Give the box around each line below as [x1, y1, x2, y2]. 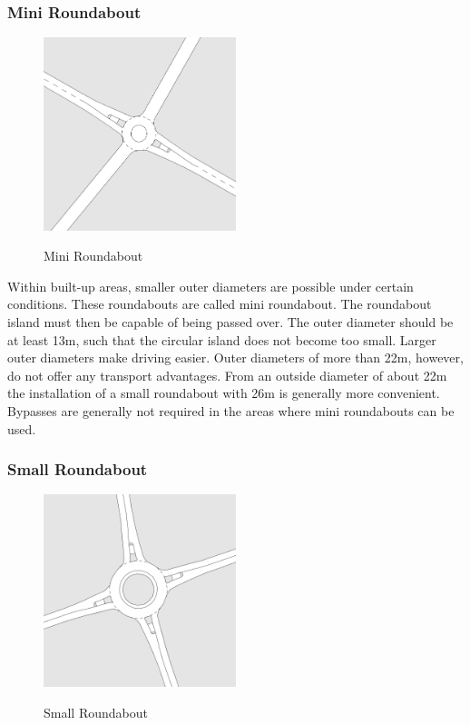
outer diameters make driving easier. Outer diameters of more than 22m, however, [7, 348, 464, 367]
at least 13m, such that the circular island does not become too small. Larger [7, 330, 436, 349]
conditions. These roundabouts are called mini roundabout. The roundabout [7, 294, 432, 313]
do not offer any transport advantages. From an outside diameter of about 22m [7, 365, 447, 384]
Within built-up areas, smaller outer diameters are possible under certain [7, 276, 414, 295]
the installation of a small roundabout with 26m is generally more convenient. [7, 383, 440, 402]
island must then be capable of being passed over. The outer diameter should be [7, 313, 454, 331]
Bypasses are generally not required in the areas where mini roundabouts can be [7, 401, 455, 420]
